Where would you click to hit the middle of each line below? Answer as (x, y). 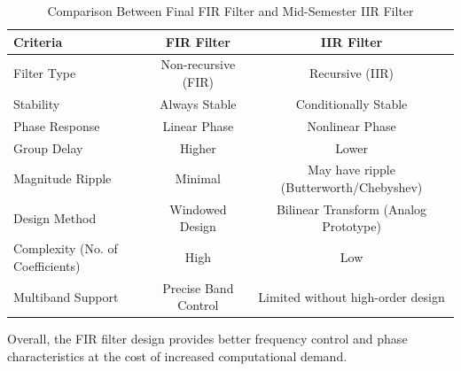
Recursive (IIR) (352, 73)
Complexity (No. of (66, 248)
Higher (198, 147)
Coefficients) (47, 265)
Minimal (198, 178)
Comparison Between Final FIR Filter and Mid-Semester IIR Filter (230, 11)
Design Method (55, 217)
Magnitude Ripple (63, 178)
